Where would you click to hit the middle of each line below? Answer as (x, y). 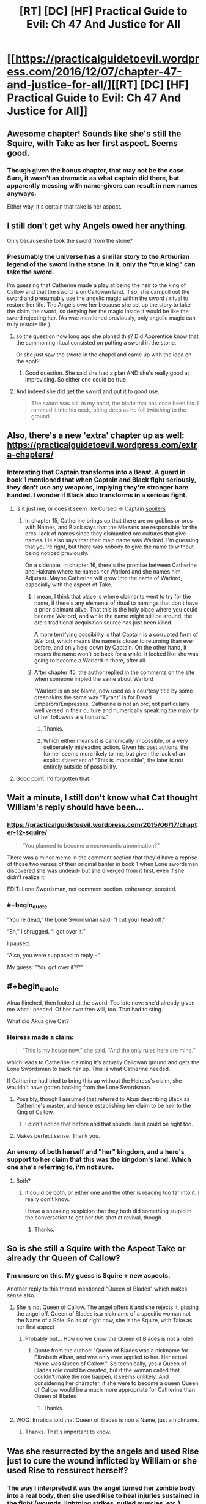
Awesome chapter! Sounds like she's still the (94, 133)
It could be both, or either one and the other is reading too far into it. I (112, 1192)
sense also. (21, 1295)
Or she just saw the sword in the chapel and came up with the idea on (104, 355)
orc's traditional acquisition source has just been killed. (103, 622)
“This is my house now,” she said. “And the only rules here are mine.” (109, 1051)
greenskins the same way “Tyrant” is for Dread (93, 697)
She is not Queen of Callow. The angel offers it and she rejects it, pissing (107, 1307)
